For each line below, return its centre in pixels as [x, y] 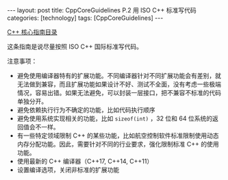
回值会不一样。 [38, 127]
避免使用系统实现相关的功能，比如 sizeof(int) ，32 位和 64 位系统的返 [118, 118]
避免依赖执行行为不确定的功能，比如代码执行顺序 [86, 110]
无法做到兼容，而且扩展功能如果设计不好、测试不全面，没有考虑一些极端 [119, 84]
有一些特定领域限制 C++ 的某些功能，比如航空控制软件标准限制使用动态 [118, 136]
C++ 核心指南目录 [32, 32]
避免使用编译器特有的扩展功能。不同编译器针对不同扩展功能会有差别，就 [119, 76]
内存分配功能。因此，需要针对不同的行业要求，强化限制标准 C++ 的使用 [118, 144]
